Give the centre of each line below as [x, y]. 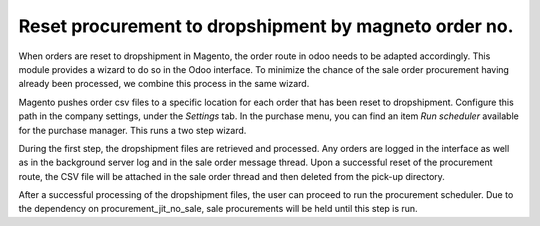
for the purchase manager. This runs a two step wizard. [132, 130]
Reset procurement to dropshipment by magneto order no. [266, 26]
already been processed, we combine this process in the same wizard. [164, 84]
